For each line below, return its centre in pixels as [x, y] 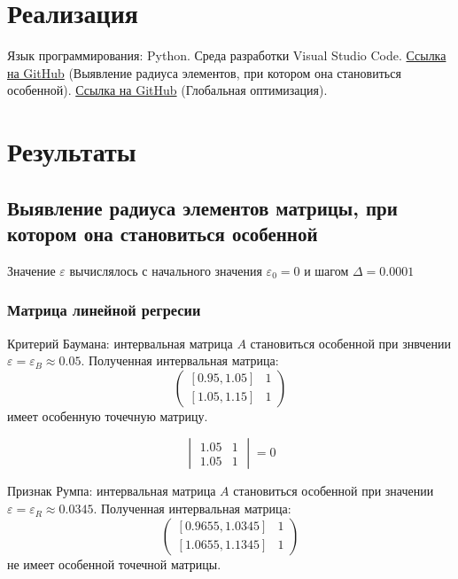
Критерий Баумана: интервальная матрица [120, 343]
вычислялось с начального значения [166, 270]
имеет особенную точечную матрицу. [108, 415]
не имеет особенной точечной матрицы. [114, 563]
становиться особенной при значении [334, 491]
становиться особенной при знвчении [351, 343]
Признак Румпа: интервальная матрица [112, 491]
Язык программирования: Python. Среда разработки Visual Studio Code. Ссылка [227, 55]
